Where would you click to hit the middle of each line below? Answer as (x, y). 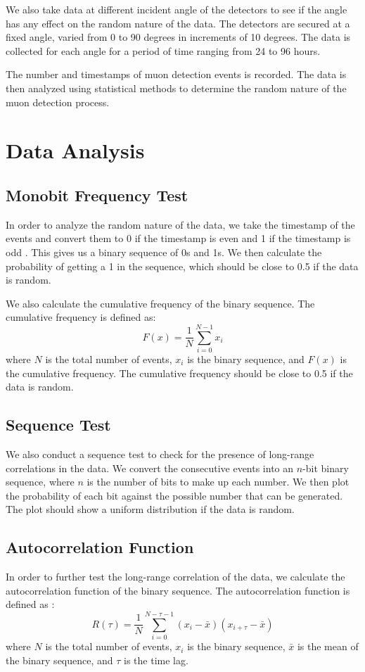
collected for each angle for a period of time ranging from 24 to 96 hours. (163, 50)
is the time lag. (156, 660)
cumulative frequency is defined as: (81, 317)
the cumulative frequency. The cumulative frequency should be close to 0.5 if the (179, 373)
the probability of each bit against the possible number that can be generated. (174, 495)
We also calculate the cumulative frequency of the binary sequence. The (160, 303)
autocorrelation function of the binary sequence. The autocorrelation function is (178, 590)
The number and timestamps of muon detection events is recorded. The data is (176, 74)
